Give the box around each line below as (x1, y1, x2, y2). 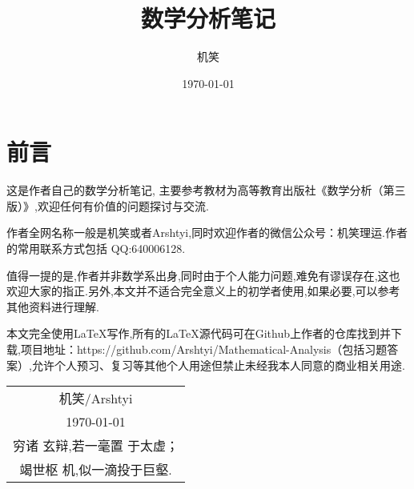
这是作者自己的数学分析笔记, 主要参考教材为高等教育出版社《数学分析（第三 (6, 182, 406, 198)
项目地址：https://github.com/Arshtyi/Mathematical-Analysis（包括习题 (20, 341, 388, 357)
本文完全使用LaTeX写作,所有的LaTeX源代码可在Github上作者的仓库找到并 (6, 325, 392, 342)
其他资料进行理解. (6, 298, 99, 315)
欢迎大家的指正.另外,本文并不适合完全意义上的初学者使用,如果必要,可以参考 (6, 283, 400, 299)
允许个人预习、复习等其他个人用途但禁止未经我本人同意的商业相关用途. (31, 356, 405, 373)
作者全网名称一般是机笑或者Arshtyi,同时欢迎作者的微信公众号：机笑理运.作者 (6, 224, 408, 241)
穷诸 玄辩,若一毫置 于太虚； (13, 436, 179, 455)
